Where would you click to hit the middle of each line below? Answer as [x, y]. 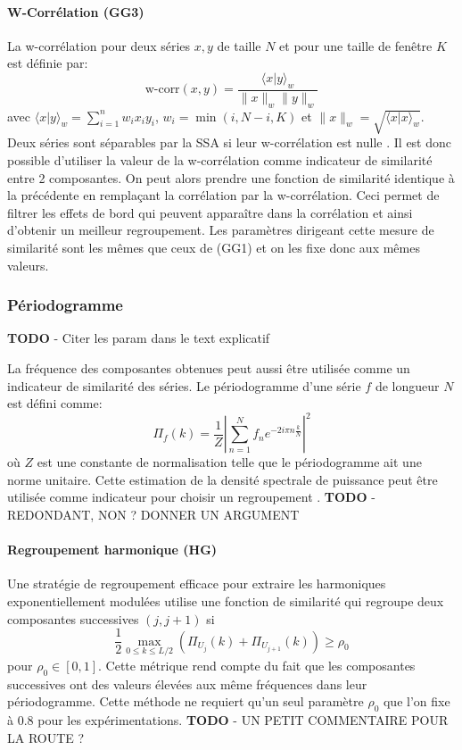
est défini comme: [55, 403]
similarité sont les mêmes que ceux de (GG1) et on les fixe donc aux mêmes [214, 247]
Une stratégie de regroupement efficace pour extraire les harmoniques [197, 583]
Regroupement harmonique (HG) [112, 550]
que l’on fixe [417, 701]
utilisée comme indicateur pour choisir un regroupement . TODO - [191, 497]
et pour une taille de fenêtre [356, 45]
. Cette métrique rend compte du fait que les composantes [257, 665]
